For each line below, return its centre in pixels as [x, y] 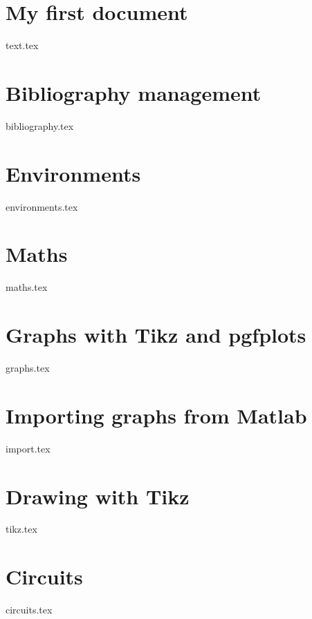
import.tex [28, 448]
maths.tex [27, 287]
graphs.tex [28, 368]
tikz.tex [21, 529]
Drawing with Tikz [98, 496]
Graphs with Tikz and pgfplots [156, 335]
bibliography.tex [40, 125]
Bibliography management [134, 92]
